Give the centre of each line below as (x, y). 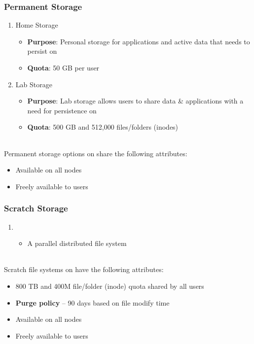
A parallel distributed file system (77, 243)
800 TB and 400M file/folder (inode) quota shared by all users (110, 286)
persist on (42, 51)
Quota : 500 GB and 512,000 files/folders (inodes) (103, 127)
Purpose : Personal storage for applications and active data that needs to (139, 41)
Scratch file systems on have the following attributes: (84, 269)
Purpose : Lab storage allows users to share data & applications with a (135, 101)
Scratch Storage (36, 208)
